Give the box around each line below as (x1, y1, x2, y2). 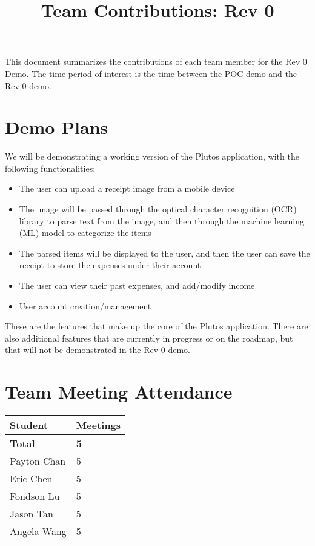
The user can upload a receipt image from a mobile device (19, 182, 235, 195)
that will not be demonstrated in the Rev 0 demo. (5, 343, 190, 356)
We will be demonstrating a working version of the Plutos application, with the (5, 150, 299, 163)
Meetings (76, 418, 121, 433)
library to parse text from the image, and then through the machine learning (19, 214, 304, 227)
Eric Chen (10, 471, 53, 486)
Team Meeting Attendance (5, 379, 233, 404)
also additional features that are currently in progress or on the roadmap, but (5, 331, 293, 344)
